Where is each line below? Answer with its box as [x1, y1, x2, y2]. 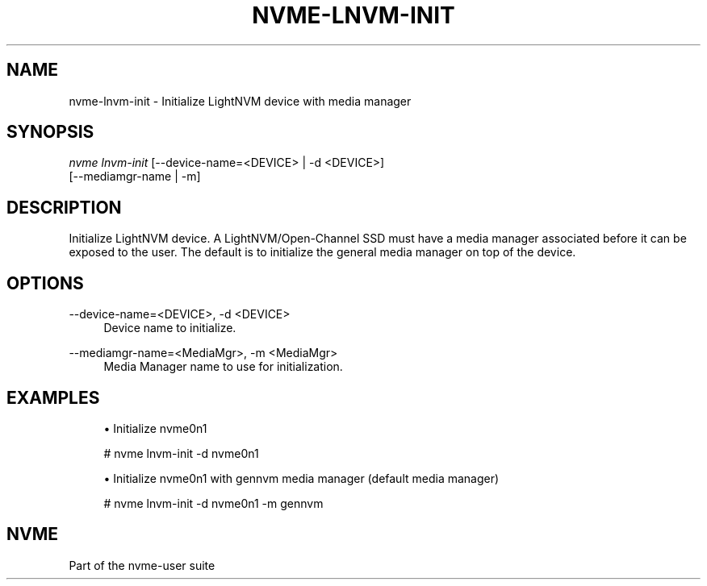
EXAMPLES [6, 387, 100, 408]
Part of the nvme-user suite [69, 558, 215, 572]
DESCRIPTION [6, 197, 122, 218]
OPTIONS [6, 272, 84, 293]
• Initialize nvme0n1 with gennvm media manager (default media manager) [103, 471, 500, 485]
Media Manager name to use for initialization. [103, 359, 343, 374]
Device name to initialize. [103, 321, 236, 335]
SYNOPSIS [6, 122, 94, 143]
